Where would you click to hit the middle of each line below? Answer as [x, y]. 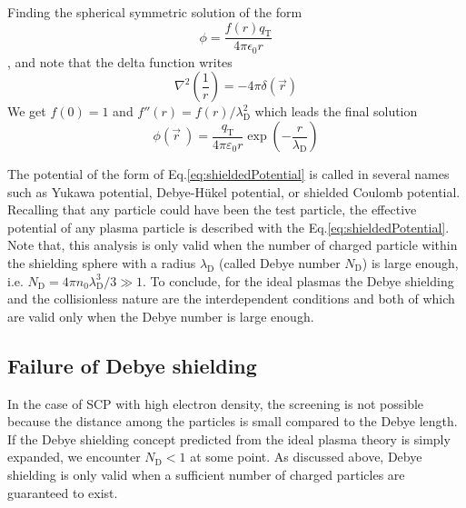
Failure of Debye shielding [132, 365]
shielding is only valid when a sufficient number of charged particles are [206, 474]
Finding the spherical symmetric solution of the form [155, 12]
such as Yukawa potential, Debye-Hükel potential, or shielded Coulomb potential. [234, 191]
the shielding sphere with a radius [102, 263]
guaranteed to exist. [63, 492]
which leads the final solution [336, 111]
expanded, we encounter [74, 457]
